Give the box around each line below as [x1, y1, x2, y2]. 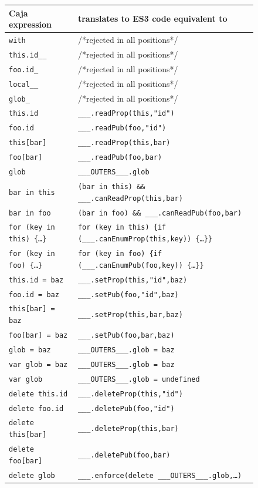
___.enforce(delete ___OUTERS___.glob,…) [77, 471, 242, 480]
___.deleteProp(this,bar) [77, 425, 179, 433]
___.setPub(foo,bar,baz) [77, 331, 175, 339]
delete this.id [9, 389, 68, 398]
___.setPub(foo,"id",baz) [77, 290, 179, 299]
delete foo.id [9, 404, 64, 413]
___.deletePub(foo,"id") [77, 404, 175, 413]
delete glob [9, 471, 55, 480]
